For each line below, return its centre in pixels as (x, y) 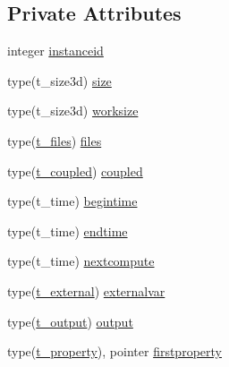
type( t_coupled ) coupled (75, 171)
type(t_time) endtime (68, 230)
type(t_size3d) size (59, 80)
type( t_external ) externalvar (86, 290)
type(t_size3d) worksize (73, 111)
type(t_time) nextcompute (81, 261)
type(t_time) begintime (72, 201)
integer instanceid (55, 51)
